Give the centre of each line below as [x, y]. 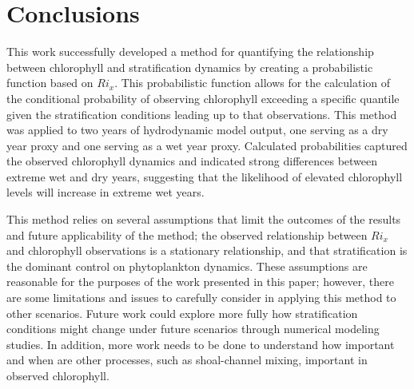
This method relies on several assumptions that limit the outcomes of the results [204, 219]
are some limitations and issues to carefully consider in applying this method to [201, 298]
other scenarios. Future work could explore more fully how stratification [182, 313]
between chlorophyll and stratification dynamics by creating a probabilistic [190, 67]
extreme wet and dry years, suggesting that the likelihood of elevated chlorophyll [205, 176]
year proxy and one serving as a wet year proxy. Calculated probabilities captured [207, 145]
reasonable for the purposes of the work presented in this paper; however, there [200, 282]
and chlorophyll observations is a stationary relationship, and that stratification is [207, 250]
